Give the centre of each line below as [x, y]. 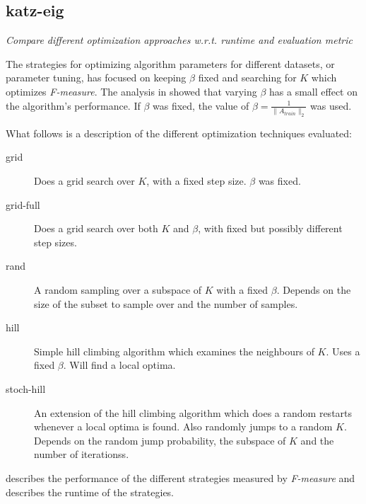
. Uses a [343, 351]
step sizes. [55, 242]
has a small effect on [313, 91]
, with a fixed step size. [196, 181]
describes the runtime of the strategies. [90, 492]
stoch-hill [26, 388]
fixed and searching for [247, 78]
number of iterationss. [82, 454]
